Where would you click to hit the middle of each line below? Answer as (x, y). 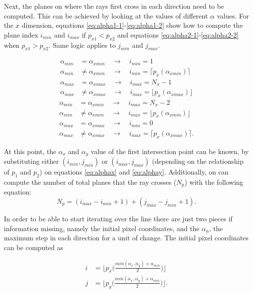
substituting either (31, 161)
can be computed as (34, 247)
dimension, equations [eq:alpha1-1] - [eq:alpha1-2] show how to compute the (132, 25)
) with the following (214, 182)
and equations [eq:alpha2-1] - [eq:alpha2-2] (178, 34)
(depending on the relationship (198, 161)
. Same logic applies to (82, 45)
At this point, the (30, 151)
